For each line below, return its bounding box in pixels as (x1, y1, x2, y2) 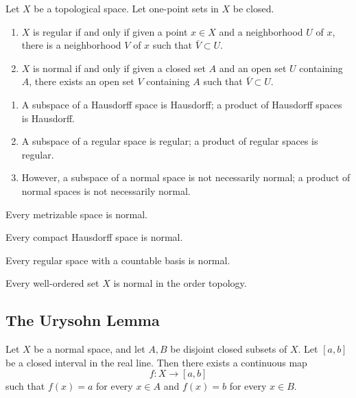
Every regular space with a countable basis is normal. (5, 253, 230, 267)
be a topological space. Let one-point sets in (34, 1, 219, 15)
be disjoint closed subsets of (170, 342, 287, 356)
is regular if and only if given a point (33, 24, 188, 38)
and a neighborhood (219, 24, 303, 38)
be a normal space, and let (34, 342, 145, 356)
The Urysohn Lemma (5, 309, 160, 331)
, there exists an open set (29, 74, 134, 89)
